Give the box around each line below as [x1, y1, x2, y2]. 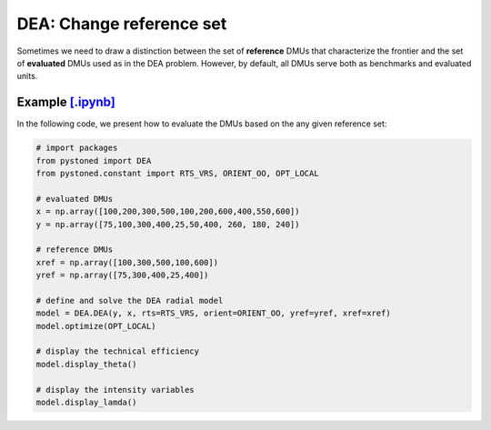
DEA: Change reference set [16, 14, 227, 34]
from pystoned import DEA [35, 155, 152, 165]
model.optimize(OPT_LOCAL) [35, 321, 156, 331]
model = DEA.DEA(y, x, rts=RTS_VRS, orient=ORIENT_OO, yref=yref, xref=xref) [35, 308, 391, 318]
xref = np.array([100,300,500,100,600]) [35, 257, 218, 267]
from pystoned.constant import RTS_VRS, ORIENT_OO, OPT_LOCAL [35, 168, 319, 178]
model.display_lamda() [35, 397, 137, 408]
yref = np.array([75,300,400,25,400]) [35, 270, 209, 281]
